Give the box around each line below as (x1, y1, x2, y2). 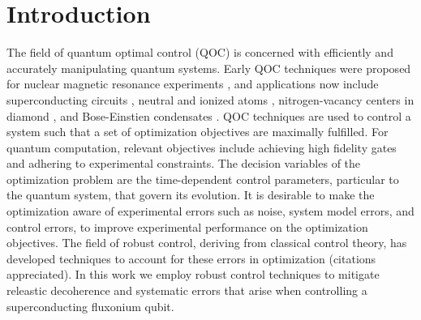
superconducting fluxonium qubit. (6, 297, 174, 314)
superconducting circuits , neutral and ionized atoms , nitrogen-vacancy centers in (6, 91, 415, 108)
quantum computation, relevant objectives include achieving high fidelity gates (6, 139, 397, 156)
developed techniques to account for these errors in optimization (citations (6, 250, 376, 267)
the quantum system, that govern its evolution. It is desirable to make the (6, 186, 375, 203)
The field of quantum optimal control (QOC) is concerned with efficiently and (6, 44, 393, 61)
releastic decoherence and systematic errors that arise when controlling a (6, 282, 367, 299)
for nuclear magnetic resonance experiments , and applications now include (6, 75, 379, 92)
